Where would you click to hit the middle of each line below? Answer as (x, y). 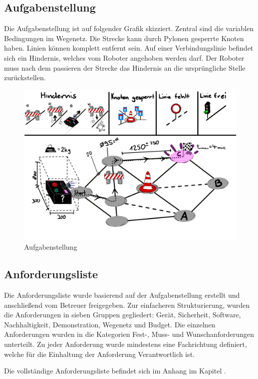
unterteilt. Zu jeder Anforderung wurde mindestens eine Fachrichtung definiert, (125, 344)
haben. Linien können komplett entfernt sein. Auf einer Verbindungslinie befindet (129, 48)
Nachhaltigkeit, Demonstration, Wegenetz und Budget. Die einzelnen (110, 324)
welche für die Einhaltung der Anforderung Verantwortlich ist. (99, 354)
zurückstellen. (25, 77)
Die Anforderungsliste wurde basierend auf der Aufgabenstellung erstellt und (122, 295)
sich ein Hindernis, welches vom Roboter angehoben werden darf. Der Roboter (124, 57)
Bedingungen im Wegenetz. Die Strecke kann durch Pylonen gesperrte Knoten (124, 38)
